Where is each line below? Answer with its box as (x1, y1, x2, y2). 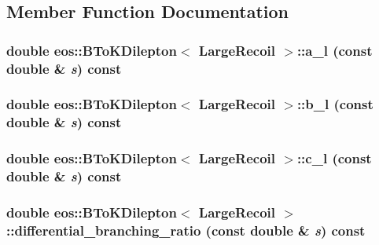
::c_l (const (296, 148, 372, 168)
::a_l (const (296, 40, 373, 60)
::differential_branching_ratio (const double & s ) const (6, 220, 366, 240)
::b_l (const (296, 94, 373, 114)
